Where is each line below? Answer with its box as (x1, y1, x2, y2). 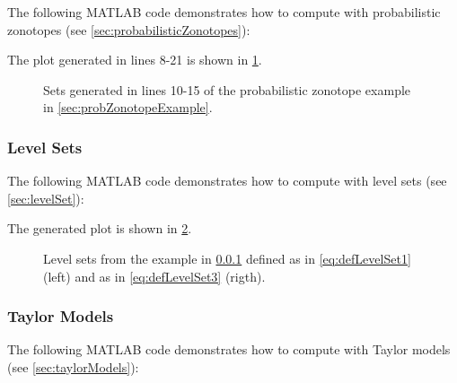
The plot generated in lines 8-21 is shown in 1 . (7, 50, 262, 69)
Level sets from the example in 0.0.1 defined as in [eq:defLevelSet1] (43, 248, 411, 267)
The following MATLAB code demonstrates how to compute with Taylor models (7, 340, 451, 359)
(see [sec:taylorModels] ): (7, 357, 139, 376)
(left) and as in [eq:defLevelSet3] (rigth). (43, 266, 266, 285)
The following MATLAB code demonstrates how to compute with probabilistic (7, 3, 441, 21)
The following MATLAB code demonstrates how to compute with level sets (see (7, 171, 447, 190)
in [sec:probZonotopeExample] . (43, 98, 213, 117)
